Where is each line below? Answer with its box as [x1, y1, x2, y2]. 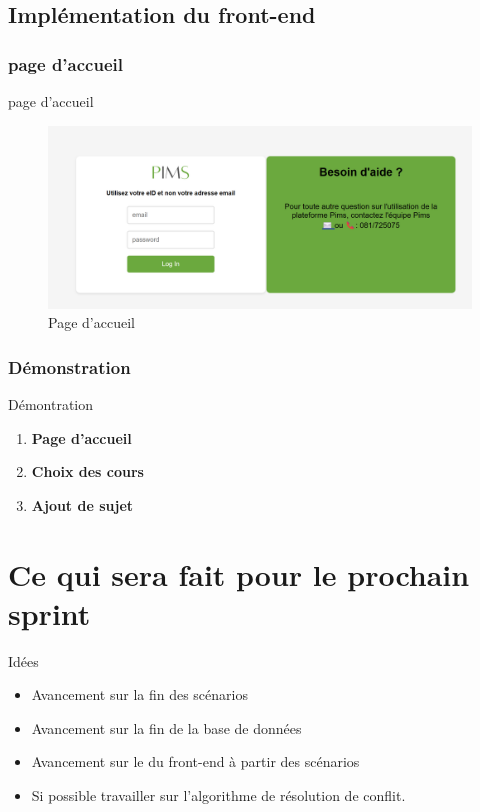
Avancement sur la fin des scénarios [31, 684, 248, 705]
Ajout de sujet [31, 494, 134, 515]
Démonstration [8, 354, 131, 379]
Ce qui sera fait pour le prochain [8, 553, 470, 594]
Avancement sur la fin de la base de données [31, 717, 302, 738]
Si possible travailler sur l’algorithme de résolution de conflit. [31, 785, 406, 806]
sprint [8, 592, 91, 633]
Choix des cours [31, 461, 144, 482]
